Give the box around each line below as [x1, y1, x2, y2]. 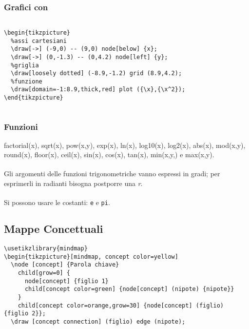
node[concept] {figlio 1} [24, 277, 109, 285]
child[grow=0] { [18, 269, 71, 277]
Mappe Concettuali [4, 221, 103, 236]
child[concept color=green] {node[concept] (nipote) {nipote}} [24, 286, 234, 293]
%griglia [11, 62, 39, 69]
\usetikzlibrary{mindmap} [4, 245, 88, 252]
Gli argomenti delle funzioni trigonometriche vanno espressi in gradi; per [4, 168, 220, 179]
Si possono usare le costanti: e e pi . [4, 197, 110, 207]
